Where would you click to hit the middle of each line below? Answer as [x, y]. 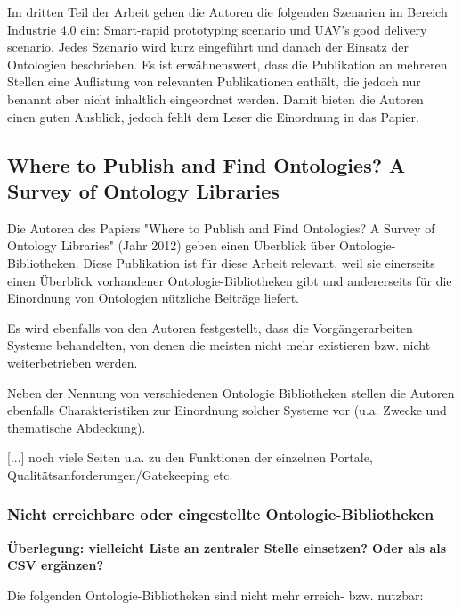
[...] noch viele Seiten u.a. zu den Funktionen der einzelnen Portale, [190, 457]
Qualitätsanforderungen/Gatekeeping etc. [120, 474]
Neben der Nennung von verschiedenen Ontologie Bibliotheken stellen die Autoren [231, 392]
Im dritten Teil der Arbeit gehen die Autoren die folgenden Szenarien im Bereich [227, 12]
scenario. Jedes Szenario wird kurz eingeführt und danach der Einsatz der [208, 47]
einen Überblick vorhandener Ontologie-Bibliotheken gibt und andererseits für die [230, 280]
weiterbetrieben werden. [73, 362]
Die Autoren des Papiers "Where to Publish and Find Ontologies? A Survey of [221, 228]
